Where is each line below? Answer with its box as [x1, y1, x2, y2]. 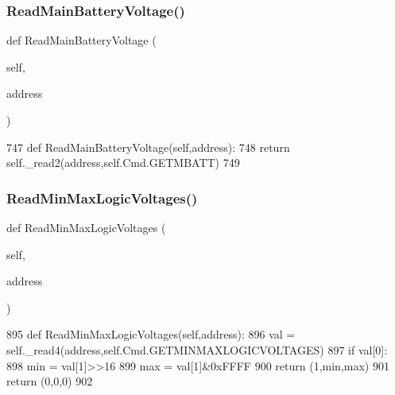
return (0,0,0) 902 [6, 373, 93, 389]
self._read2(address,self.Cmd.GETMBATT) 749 [6, 154, 240, 171]
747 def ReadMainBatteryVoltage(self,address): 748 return [6, 138, 290, 155]
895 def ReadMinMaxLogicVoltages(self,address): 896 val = [6, 326, 296, 343]
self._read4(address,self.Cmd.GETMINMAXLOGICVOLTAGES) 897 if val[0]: [6, 341, 388, 358]
